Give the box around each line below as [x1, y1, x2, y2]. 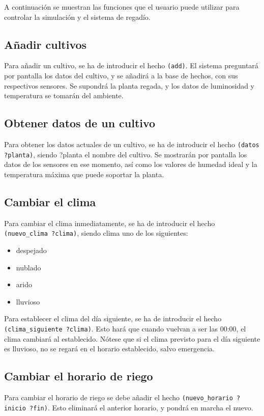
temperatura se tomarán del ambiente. [4, 90, 124, 101]
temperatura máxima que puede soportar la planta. [4, 169, 164, 179]
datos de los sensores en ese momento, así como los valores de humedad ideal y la [4, 159, 257, 170]
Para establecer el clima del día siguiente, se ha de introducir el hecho [4, 313, 222, 324]
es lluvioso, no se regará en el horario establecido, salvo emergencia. [4, 343, 215, 354]
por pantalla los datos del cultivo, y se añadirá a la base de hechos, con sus [4, 70, 238, 81]
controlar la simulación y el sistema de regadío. [4, 11, 151, 22]
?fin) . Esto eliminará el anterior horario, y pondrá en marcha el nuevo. [30, 402, 253, 412]
